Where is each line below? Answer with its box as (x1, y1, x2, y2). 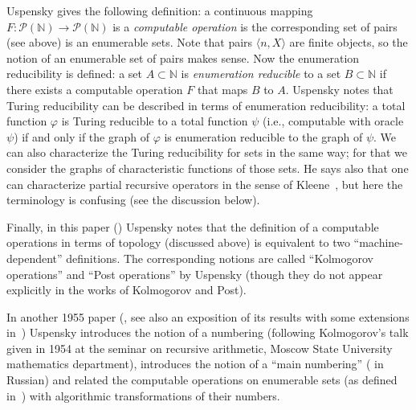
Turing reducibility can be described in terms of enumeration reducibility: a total (6, 96, 406, 113)
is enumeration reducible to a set (181, 65, 341, 82)
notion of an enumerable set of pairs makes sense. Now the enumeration (6, 49, 360, 66)
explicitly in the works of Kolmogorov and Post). (6, 281, 247, 298)
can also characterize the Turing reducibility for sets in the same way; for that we (6, 144, 408, 161)
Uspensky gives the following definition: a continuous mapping (6, 2, 313, 18)
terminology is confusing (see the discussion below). (6, 191, 260, 208)
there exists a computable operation (6, 80, 183, 97)
